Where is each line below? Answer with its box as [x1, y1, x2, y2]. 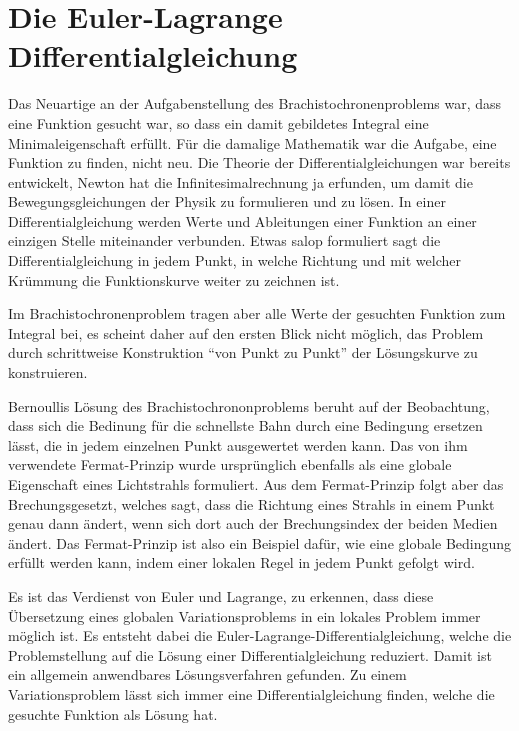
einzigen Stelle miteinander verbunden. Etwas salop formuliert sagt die [8, 230, 441, 251]
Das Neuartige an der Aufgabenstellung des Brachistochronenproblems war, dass [8, 93, 502, 114]
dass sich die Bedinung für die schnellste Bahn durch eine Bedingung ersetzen [8, 415, 483, 436]
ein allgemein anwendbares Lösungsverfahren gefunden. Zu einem [8, 664, 407, 685]
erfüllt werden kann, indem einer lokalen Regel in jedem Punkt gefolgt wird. [8, 552, 475, 573]
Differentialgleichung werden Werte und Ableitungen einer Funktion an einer [8, 210, 477, 231]
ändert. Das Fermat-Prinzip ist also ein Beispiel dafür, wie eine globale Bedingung [8, 532, 512, 553]
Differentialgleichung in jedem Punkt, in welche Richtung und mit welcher [8, 250, 461, 271]
